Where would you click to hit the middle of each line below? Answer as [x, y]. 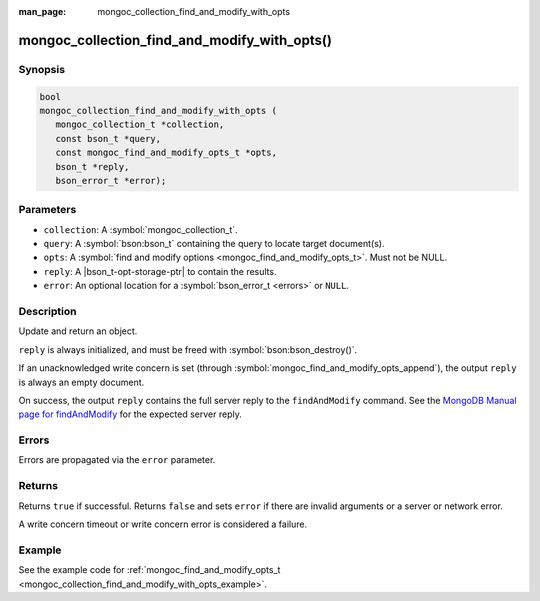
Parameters [47, 210]
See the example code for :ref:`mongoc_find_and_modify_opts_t [149, 570]
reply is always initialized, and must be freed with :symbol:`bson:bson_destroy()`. [188, 349]
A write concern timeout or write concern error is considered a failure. [163, 524]
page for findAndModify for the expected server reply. [130, 414]
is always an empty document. [81, 382]
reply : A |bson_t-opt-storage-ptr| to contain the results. [160, 271]
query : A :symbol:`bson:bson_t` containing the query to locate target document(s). [214, 244]
